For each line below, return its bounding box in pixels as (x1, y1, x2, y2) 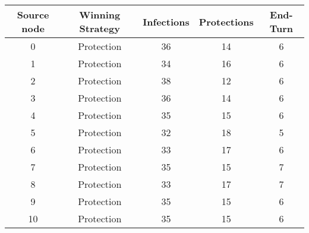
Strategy (79, 21, 120, 35)
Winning (79, 8, 121, 21)
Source (17, 8, 49, 21)
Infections (143, 14, 190, 29)
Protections (198, 14, 254, 29)
